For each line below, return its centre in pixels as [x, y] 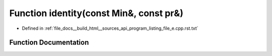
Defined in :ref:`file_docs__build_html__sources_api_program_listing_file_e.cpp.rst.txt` [110, 28]
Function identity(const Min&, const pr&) [96, 13]
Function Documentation [49, 43]
